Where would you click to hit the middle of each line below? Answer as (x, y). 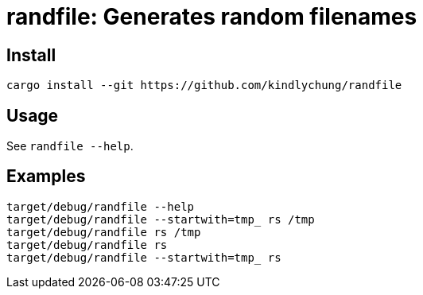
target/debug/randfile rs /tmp (104, 232)
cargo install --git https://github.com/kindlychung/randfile (204, 85)
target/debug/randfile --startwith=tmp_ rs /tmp (161, 219)
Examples (46, 177)
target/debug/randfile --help (101, 206)
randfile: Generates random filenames (212, 17)
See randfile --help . (70, 146)
